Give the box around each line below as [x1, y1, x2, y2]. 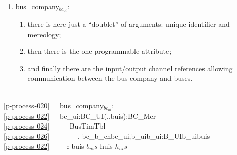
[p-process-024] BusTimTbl [4, 120, 106, 131]
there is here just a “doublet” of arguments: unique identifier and [27, 19, 230, 29]
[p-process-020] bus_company [4, 100, 104, 110]
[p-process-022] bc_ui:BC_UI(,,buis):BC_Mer [4, 110, 156, 121]
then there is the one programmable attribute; [27, 46, 172, 56]
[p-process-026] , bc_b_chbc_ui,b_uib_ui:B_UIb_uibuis [4, 130, 210, 141]
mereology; [27, 28, 61, 39]
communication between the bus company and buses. [27, 73, 193, 83]
